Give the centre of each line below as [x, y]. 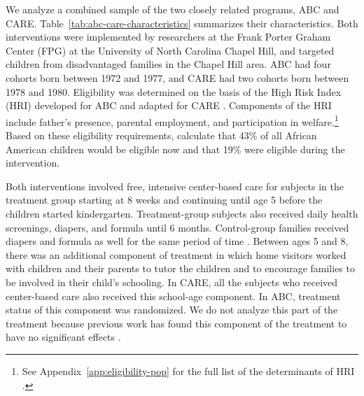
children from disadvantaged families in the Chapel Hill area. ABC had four [168, 64]
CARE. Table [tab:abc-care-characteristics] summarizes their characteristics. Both [182, 23]
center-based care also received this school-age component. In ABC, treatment [173, 296]
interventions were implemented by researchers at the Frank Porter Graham [168, 37]
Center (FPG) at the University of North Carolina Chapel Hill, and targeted [170, 50]
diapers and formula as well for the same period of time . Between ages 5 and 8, [177, 241]
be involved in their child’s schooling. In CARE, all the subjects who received [172, 282]
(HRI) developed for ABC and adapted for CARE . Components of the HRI [169, 105]
